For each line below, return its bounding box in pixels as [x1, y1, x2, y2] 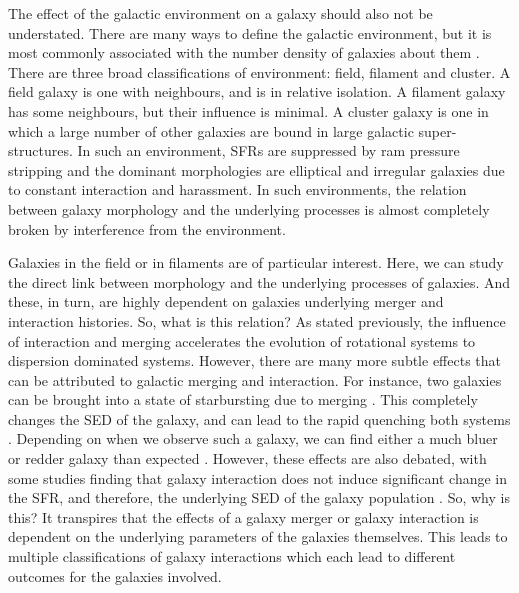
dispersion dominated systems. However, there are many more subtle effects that [8, 350, 501, 371]
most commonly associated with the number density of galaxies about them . [8, 42, 480, 63]
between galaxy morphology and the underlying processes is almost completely [8, 198, 490, 219]
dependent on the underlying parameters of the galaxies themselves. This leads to [8, 526, 508, 547]
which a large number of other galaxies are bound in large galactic [8, 120, 414, 141]
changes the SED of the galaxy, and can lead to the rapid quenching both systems [8, 408, 511, 429]
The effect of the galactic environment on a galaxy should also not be [8, 3, 433, 23]
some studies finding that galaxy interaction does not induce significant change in [8, 467, 507, 488]
